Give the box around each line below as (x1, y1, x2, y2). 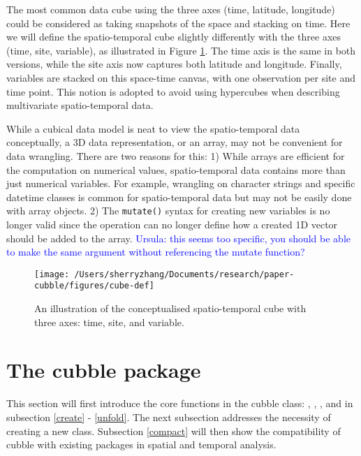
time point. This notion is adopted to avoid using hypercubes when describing (6, 84, 340, 98)
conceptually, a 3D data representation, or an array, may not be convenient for (6, 135, 343, 149)
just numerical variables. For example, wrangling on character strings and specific (6, 176, 355, 191)
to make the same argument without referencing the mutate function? (6, 244, 305, 259)
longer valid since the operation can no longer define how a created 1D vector (6, 216, 338, 231)
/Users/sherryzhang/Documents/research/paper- (74, 269, 295, 279)
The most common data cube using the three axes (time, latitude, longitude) (6, 2, 335, 16)
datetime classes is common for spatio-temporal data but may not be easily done (6, 189, 352, 204)
